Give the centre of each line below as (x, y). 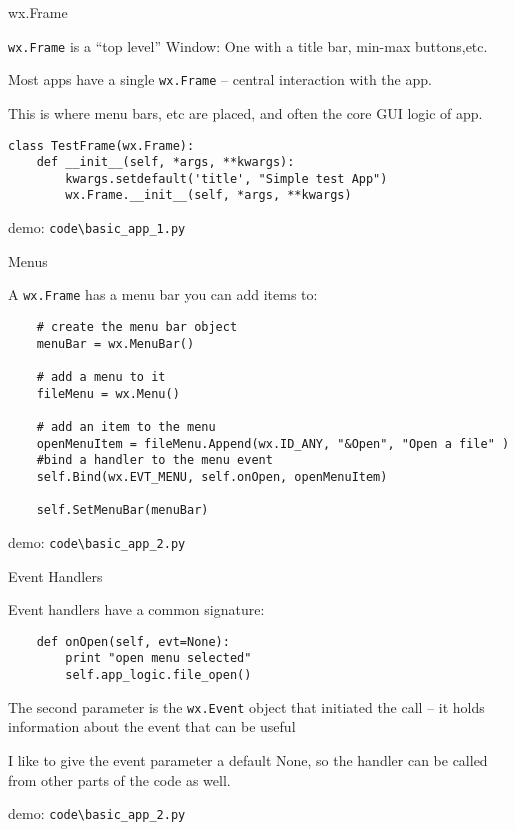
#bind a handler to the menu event (154, 460)
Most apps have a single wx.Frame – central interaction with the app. (220, 79)
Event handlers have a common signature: (136, 609)
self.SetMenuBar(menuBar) (122, 510)
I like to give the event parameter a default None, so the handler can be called (248, 759)
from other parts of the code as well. (119, 779)
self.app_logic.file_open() (158, 675)
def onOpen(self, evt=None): (133, 641)
